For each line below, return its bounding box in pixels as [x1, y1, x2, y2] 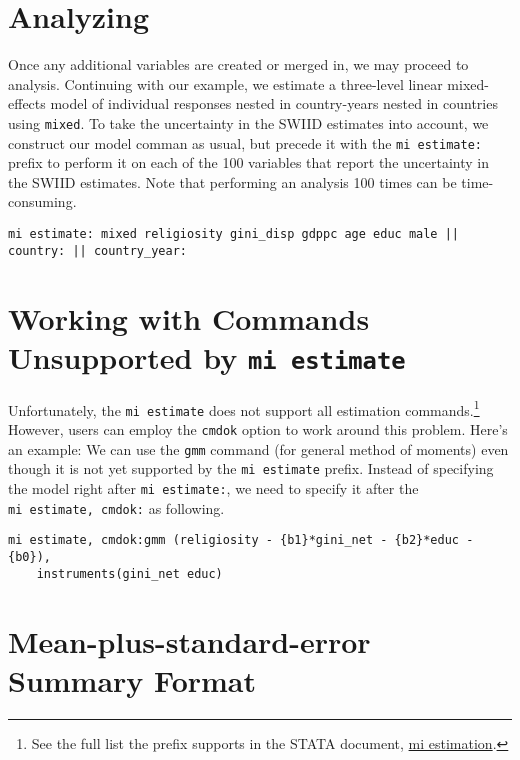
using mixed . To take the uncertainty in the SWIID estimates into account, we [8, 112, 489, 133]
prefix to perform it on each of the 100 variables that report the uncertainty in [8, 152, 490, 173]
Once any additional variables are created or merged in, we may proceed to [8, 54, 469, 75]
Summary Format [8, 659, 257, 700]
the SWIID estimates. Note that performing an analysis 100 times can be [8, 171, 457, 192]
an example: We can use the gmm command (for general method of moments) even [8, 438, 509, 459]
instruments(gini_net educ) [36, 566, 223, 581]
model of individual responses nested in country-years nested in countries [50, 93, 498, 114]
